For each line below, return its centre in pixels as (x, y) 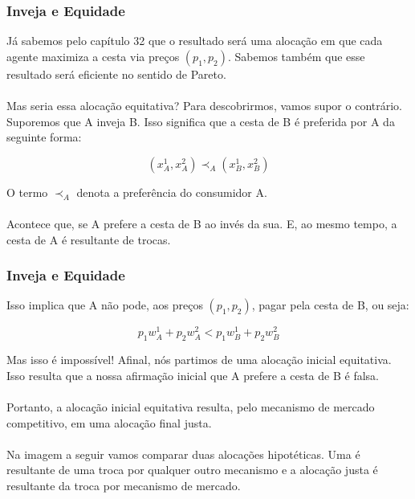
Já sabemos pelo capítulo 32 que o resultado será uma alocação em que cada (195, 41)
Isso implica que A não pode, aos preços (105, 305)
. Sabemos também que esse (297, 56)
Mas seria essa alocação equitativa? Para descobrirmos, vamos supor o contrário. (204, 105)
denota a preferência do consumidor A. (172, 192)
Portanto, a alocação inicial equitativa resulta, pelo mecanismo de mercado (191, 407)
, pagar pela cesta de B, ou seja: (330, 305)
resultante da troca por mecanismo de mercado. (124, 485)
